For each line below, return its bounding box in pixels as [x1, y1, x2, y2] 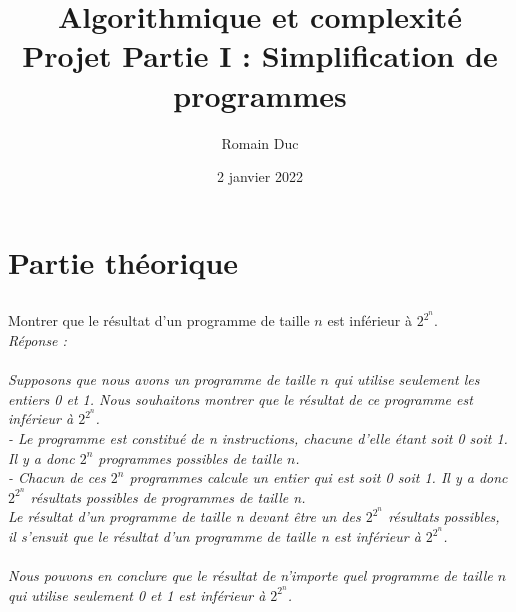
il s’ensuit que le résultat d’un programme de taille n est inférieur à [8, 526, 421, 547]
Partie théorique [8, 241, 239, 282]
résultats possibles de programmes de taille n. [30, 486, 306, 507]
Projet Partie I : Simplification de [22, 35, 498, 76]
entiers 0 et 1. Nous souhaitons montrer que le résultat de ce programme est [8, 388, 473, 409]
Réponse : [8, 329, 67, 350]
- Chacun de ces [8, 467, 106, 488]
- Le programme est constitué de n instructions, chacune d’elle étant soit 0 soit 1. [8, 427, 508, 448]
